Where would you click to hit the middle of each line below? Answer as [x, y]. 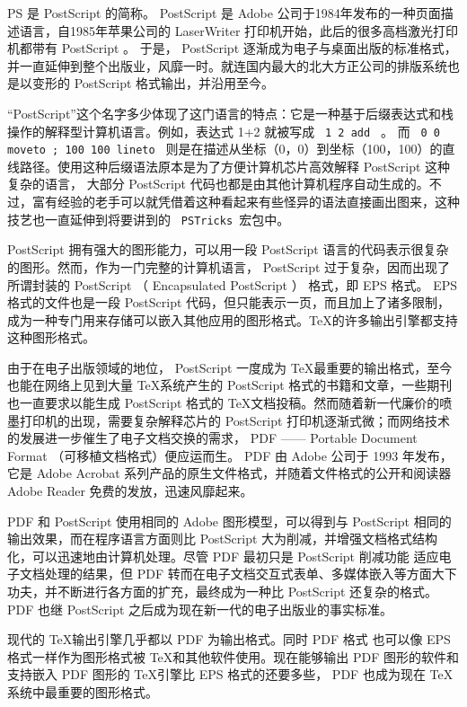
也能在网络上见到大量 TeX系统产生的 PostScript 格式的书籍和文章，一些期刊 [230, 385]
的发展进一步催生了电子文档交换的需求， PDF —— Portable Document [212, 438]
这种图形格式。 [51, 337]
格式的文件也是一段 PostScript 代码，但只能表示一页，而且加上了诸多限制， [229, 302]
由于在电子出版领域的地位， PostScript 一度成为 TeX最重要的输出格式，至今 [230, 367]
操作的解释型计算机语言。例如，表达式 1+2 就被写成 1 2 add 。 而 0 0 [224, 131]
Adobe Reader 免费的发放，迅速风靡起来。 [130, 491]
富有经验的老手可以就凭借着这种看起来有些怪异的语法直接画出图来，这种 [246, 202]
